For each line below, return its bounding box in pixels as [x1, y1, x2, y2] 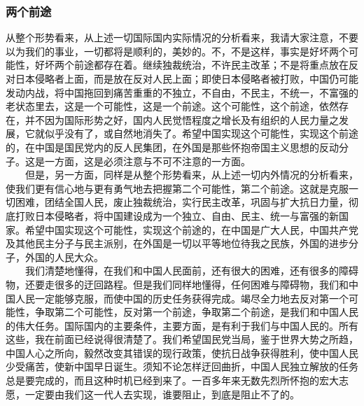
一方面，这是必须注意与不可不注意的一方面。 [44, 153, 251, 168]
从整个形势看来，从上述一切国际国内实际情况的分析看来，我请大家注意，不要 [6, 30, 358, 45]
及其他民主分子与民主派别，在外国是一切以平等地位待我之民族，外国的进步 [6, 236, 349, 251]
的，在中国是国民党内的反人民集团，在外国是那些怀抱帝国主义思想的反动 [6, 139, 339, 154]
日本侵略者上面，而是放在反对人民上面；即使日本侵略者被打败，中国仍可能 [15, 71, 358, 85]
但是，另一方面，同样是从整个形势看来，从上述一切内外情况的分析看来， [24, 167, 358, 182]
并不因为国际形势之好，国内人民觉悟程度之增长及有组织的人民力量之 [24, 112, 339, 127]
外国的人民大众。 [24, 249, 104, 264]
